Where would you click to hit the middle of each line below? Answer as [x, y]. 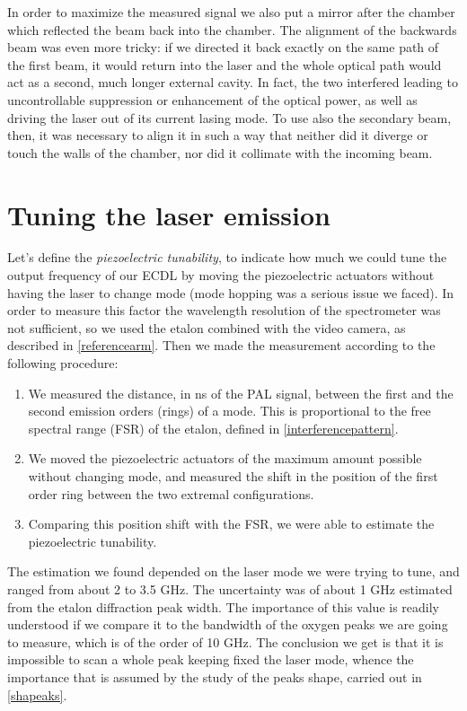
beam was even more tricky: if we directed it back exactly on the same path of [223, 47]
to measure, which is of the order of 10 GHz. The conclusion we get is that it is [225, 641]
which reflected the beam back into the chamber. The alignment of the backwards [232, 29]
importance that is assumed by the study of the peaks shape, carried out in [215, 676]
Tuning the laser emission [169, 214]
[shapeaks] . [37, 694]
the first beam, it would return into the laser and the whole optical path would [225, 64]
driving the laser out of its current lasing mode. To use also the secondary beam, [229, 117]
